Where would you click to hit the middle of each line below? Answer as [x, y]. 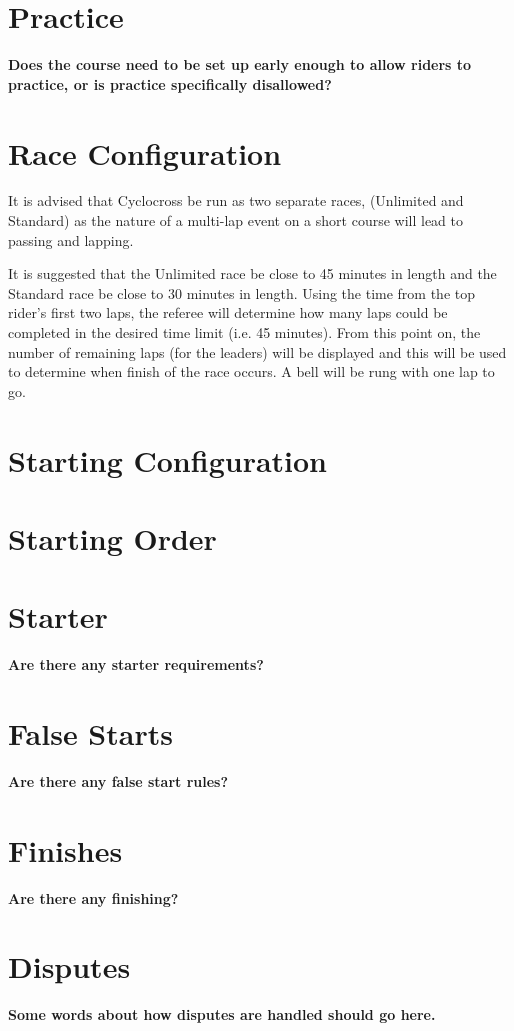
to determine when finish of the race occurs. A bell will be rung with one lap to [251, 371]
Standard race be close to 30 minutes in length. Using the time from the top [241, 292]
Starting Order [112, 537]
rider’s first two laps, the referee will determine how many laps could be [228, 312]
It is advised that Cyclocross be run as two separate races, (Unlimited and [236, 200]
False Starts [90, 733]
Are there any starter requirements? [136, 664]
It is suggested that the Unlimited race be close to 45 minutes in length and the [252, 273]
